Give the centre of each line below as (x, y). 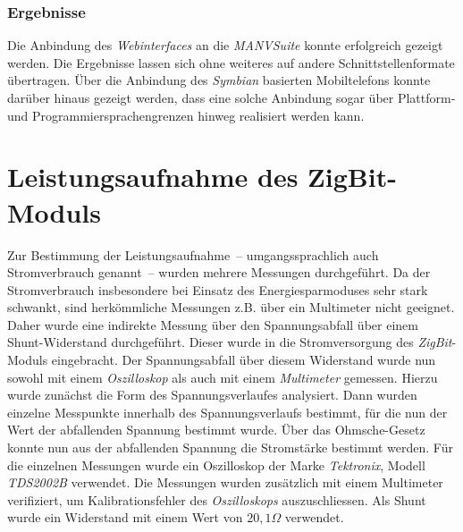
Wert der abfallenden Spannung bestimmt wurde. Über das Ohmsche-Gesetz (216, 430)
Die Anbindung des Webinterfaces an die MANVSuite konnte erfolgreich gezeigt (225, 45)
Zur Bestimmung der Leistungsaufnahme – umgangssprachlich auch (193, 254)
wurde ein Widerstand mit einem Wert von (125, 517)
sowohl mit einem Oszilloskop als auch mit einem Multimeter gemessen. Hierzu (223, 377)
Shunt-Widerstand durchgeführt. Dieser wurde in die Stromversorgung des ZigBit (230, 342)
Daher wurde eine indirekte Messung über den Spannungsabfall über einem (213, 324)
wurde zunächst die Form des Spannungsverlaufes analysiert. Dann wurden (212, 395)
